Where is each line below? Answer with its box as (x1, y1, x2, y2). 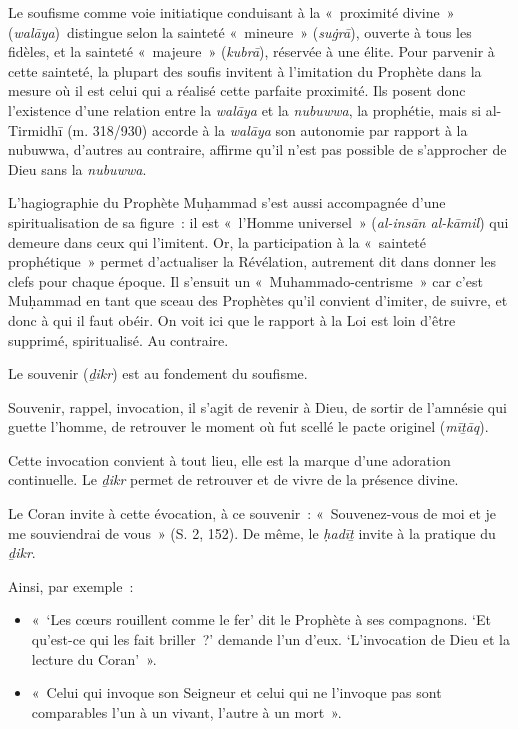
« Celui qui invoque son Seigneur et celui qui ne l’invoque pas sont (31, 682, 442, 703)
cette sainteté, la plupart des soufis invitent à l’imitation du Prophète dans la (8, 60, 482, 81)
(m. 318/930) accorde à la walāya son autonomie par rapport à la (67, 119, 468, 140)
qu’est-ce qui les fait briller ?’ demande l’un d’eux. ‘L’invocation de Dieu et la (31, 629, 510, 650)
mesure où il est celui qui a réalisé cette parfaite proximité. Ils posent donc (8, 80, 466, 101)
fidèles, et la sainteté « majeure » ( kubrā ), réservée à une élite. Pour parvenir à (8, 41, 495, 62)
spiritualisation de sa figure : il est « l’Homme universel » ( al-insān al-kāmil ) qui (8, 211, 509, 232)
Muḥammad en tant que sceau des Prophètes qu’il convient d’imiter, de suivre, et (8, 290, 508, 311)
